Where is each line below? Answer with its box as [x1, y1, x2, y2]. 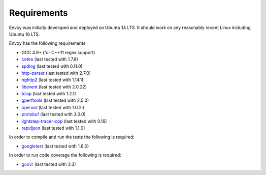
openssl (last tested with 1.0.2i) [21, 104, 85, 110]
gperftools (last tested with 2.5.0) [21, 97, 89, 103]
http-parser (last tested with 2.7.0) [21, 70, 91, 76]
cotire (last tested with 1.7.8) [21, 57, 78, 62]
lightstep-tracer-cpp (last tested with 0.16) [21, 118, 107, 124]
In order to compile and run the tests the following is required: [9, 134, 135, 140]
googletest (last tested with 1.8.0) [21, 143, 89, 149]
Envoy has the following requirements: [9, 40, 87, 46]
